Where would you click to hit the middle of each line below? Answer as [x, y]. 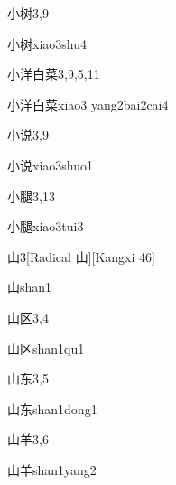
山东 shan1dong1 [52, 408]
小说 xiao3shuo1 [50, 165]
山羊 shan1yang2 [52, 469]
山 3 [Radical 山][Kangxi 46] [81, 256]
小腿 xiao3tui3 [46, 226]
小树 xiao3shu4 [47, 43]
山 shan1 [30, 287]
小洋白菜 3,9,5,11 [54, 74]
